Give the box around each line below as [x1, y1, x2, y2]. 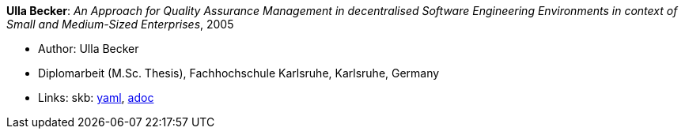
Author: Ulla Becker [38, 42, 139, 55]
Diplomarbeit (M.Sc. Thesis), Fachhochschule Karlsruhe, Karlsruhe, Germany [38, 66, 440, 80]
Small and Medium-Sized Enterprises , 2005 [6, 17, 234, 31]
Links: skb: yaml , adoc [38, 91, 154, 104]
